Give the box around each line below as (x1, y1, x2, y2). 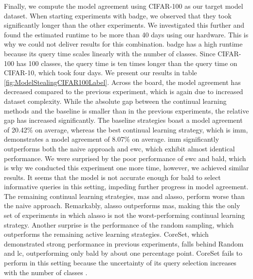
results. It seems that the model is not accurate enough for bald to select (4, 172, 221, 182)
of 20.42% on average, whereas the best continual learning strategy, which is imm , (4, 124, 248, 134)
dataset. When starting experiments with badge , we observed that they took (4, 10, 232, 20)
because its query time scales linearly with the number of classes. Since (4, 48, 216, 58)
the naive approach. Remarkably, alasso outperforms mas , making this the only (4, 200, 240, 211)
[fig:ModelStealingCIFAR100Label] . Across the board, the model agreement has (4, 77, 241, 87)
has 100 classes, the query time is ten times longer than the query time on (16, 58, 237, 68)
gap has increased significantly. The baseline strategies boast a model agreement (4, 115, 243, 125)
